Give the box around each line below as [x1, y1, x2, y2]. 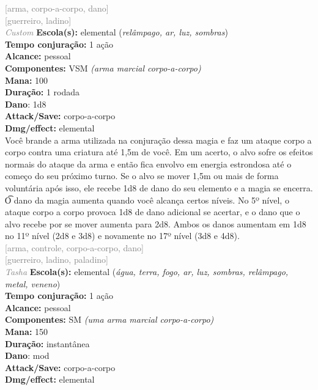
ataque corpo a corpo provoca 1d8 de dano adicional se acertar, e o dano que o [5, 205, 300, 218]
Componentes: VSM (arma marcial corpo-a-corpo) [5, 61, 201, 74]
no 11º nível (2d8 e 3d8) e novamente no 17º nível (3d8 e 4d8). [5, 229, 240, 242]
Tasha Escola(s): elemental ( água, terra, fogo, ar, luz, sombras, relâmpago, [5, 265, 289, 278]
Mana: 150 [5, 325, 48, 338]
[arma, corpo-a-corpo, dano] [5, 2, 109, 14]
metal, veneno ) [5, 277, 61, 290]
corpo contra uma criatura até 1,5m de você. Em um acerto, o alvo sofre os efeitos [5, 145, 313, 158]
